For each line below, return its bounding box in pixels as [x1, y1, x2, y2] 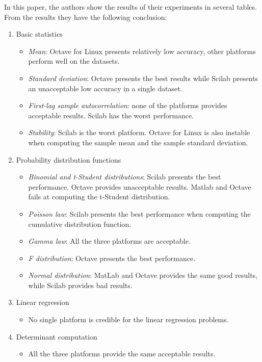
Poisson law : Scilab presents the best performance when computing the [28, 208, 251, 219]
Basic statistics [16, 29, 63, 39]
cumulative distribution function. [28, 218, 132, 229]
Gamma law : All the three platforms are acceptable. [28, 236, 191, 246]
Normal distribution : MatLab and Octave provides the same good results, [28, 270, 258, 280]
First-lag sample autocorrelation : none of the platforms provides [28, 100, 227, 111]
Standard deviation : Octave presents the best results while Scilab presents [28, 72, 258, 83]
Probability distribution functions [16, 154, 121, 165]
